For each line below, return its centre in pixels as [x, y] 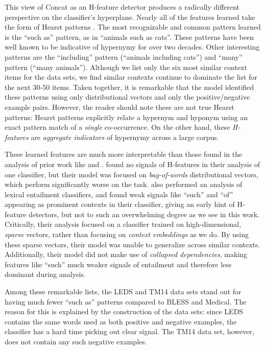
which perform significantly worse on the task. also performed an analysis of [124, 184]
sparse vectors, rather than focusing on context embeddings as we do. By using [127, 234]
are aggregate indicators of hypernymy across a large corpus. [125, 137]
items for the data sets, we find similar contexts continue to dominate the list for [131, 77]
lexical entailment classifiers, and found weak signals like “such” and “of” [119, 194]
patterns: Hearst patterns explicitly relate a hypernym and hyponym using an [126, 117]
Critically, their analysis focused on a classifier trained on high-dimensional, [123, 224]
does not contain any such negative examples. [76, 341]
